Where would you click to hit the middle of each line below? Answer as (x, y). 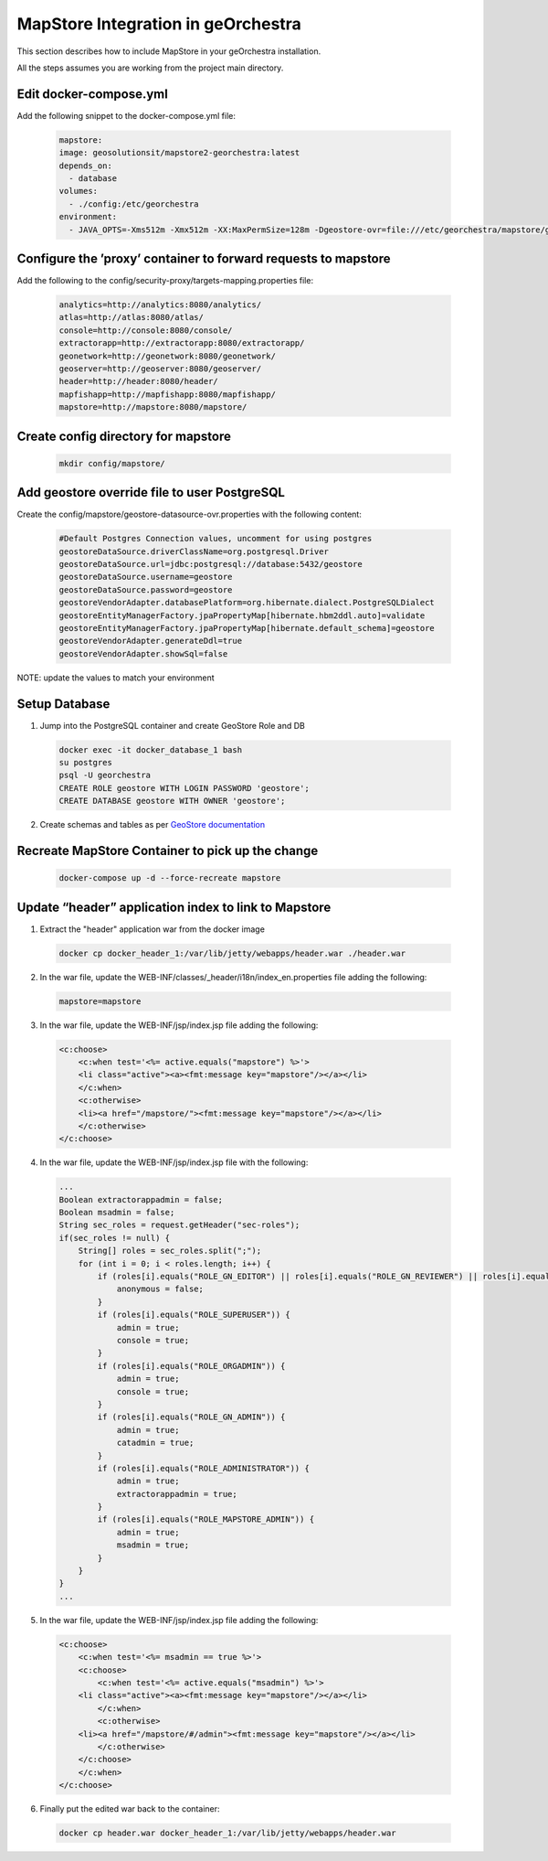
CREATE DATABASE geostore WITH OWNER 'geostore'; (172, 801)
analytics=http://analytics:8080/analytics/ (160, 305)
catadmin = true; (155, 1443)
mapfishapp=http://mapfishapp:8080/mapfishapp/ (167, 394)
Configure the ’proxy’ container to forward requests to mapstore (204, 258)
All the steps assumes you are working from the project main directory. (150, 68)
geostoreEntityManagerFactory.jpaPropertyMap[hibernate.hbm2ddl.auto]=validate (242, 615)
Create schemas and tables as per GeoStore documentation (153, 825)
